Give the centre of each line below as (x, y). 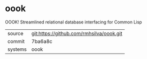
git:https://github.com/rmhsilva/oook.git (77, 33)
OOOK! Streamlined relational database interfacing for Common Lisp (73, 22)
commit (16, 41)
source (15, 33)
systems (17, 49)
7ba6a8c (42, 41)
